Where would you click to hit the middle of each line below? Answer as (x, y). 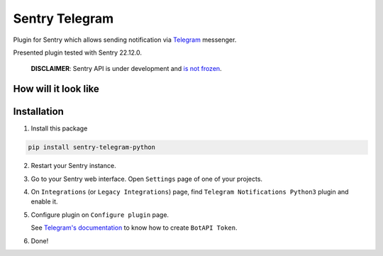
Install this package (59, 128)
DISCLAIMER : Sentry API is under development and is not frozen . (127, 69)
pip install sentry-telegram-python (92, 148)
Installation (38, 112)
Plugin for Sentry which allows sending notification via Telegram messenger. (125, 40)
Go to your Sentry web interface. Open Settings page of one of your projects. (146, 179)
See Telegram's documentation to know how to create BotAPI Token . (134, 228)
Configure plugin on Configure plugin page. (100, 215)
